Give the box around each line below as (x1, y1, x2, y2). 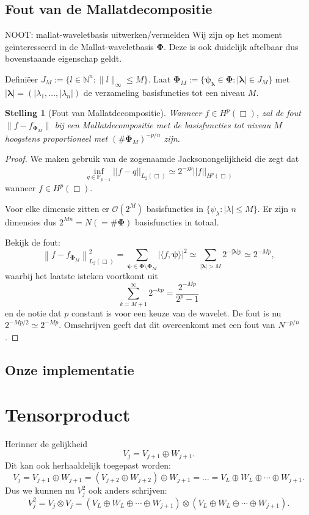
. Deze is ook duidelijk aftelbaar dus (164, 40, 299, 53)
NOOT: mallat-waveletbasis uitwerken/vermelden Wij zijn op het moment (5, 28, 283, 41)
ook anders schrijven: (89, 484, 167, 497)
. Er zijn (257, 202, 289, 214)
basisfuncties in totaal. (135, 215, 219, 228)
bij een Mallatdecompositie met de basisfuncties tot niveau (54, 118, 271, 131)
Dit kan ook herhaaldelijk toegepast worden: (5, 459, 171, 472)
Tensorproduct (5, 402, 131, 427)
